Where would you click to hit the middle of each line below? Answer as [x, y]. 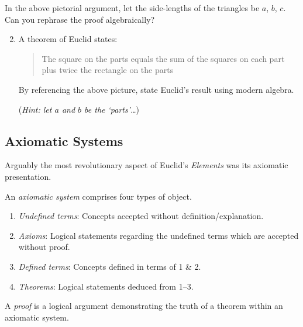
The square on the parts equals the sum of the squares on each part [163, 58]
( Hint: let [35, 109]
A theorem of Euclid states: [68, 39]
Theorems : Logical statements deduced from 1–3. [106, 286]
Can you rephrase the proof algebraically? [80, 19]
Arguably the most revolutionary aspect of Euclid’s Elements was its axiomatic [147, 165]
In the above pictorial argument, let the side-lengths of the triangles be [132, 8]
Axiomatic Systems [64, 140]
